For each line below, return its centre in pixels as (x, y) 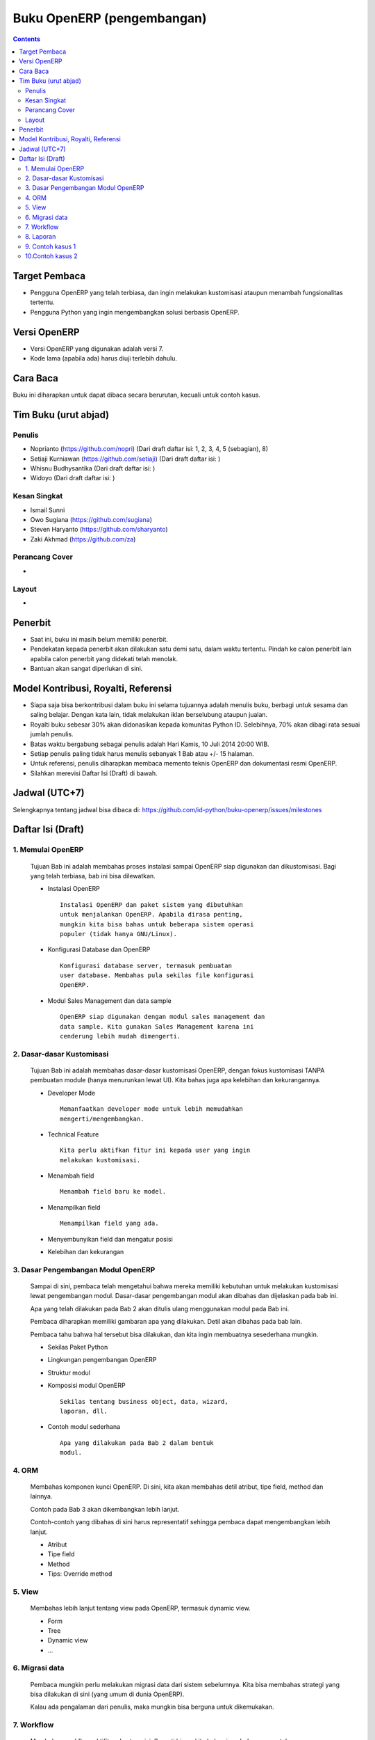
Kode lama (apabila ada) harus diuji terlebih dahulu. (103, 358)
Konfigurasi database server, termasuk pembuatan (146, 965)
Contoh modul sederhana (84, 1427)
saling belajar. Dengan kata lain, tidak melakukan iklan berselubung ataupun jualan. (149, 715)
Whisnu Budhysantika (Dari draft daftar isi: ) (93, 468)
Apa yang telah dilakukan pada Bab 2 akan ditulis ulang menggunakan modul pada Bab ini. (160, 1308)
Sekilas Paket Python (78, 1347)
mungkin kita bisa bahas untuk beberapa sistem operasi (157, 924)
